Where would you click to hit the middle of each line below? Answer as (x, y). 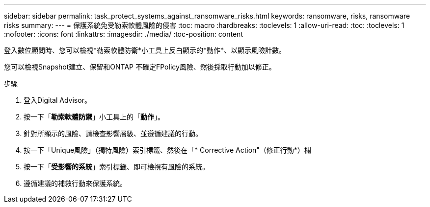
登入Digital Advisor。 (57, 100)
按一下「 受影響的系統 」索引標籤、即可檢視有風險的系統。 (116, 167)
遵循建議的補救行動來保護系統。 (75, 183)
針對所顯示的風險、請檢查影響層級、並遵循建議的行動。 (113, 133)
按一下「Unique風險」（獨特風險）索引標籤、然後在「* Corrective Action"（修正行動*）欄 (167, 150)
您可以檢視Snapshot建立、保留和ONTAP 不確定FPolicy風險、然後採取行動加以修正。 (140, 67)
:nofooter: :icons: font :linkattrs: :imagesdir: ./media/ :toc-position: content (123, 34)
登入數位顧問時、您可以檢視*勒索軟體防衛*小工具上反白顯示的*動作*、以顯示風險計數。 (145, 50)
